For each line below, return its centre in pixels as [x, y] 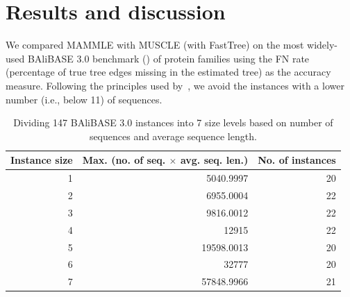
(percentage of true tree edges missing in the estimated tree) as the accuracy [168, 72]
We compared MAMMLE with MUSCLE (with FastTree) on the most [155, 45]
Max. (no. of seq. [124, 160]
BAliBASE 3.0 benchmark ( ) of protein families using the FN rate [168, 58]
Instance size [42, 160]
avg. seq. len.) [214, 160]
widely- [322, 45]
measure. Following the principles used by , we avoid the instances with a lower [175, 85]
